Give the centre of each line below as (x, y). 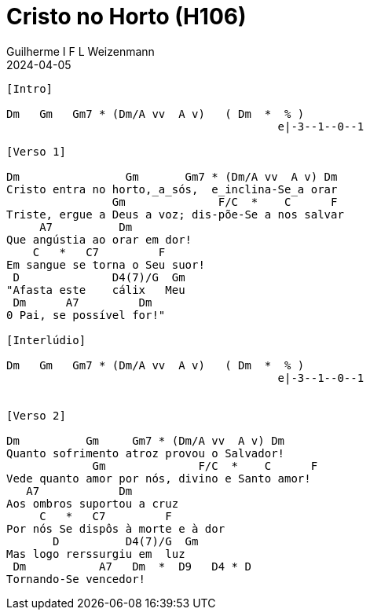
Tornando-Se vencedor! (76, 579)
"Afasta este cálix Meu (96, 290)
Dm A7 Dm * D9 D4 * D (132, 566)
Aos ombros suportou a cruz (93, 503)
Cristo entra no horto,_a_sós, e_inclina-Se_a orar (172, 189)
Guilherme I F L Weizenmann (81, 51)
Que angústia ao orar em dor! (99, 239)
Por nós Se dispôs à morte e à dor (116, 528)
